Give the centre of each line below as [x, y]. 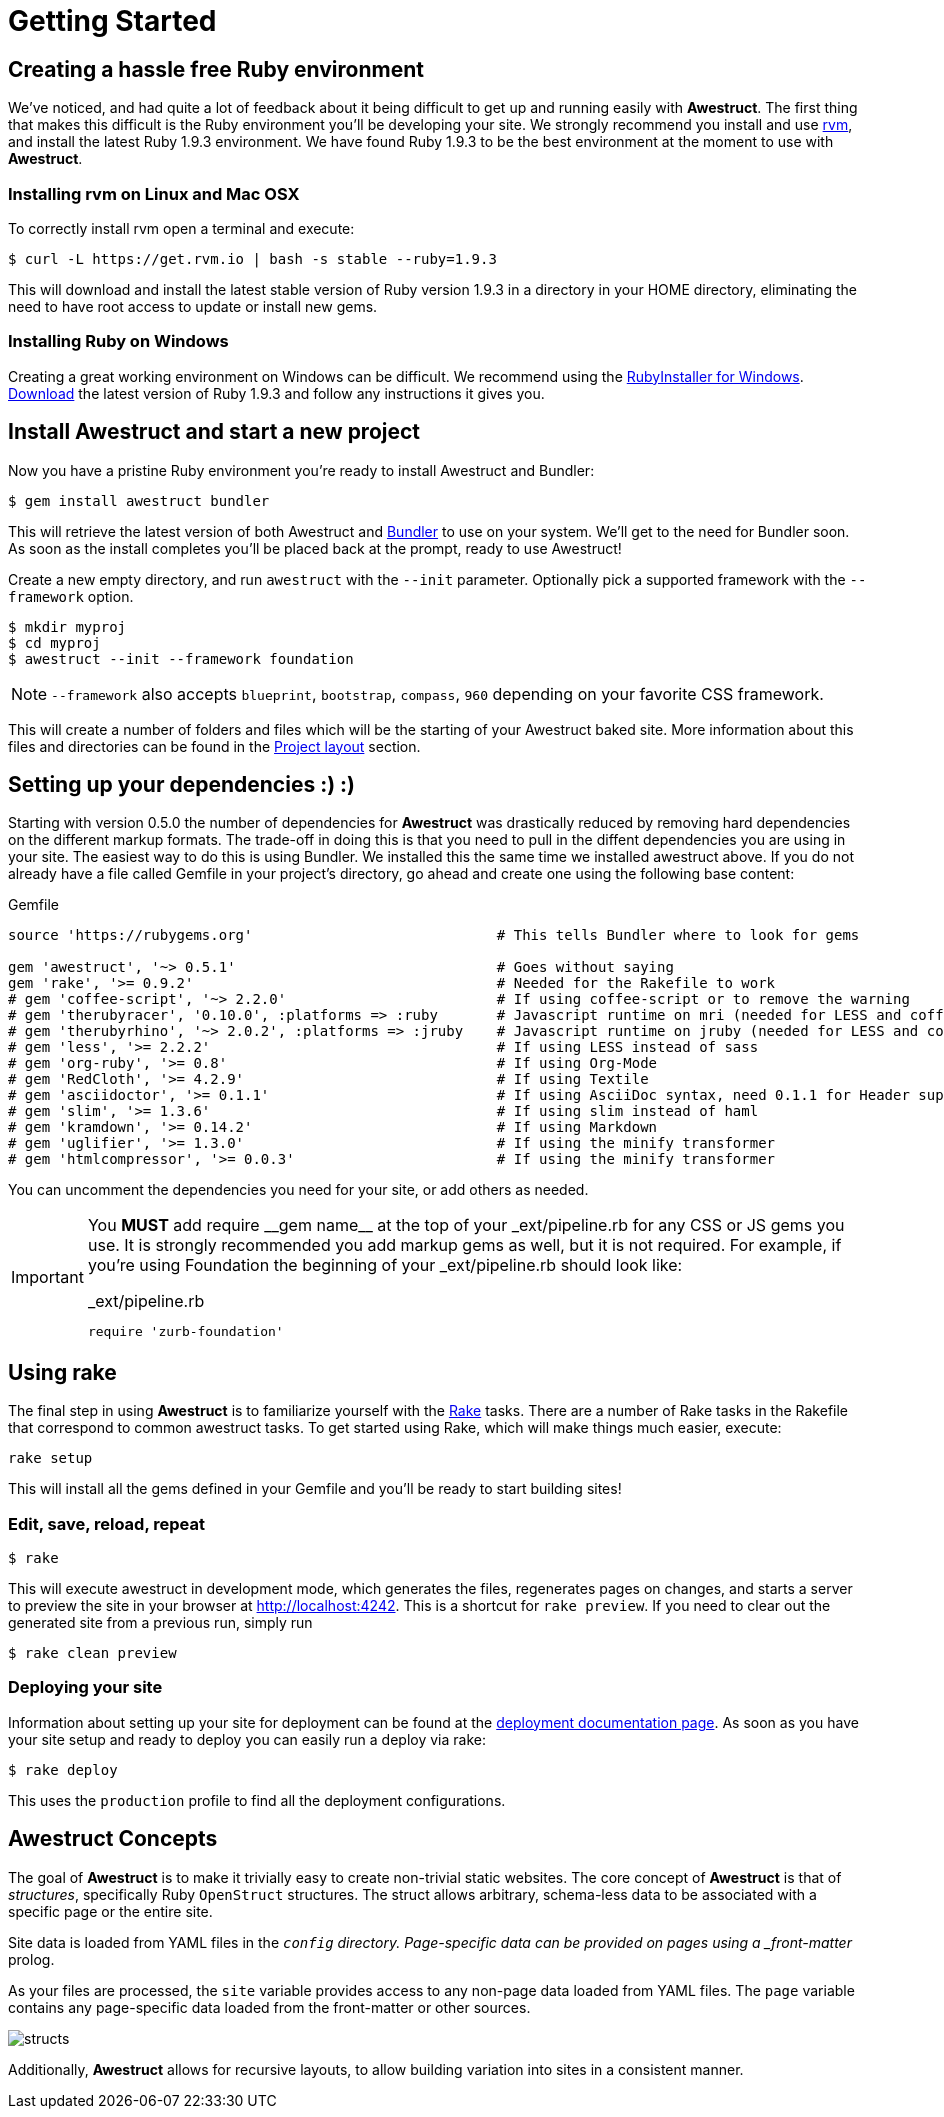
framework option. [71, 596]
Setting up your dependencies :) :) [181, 784]
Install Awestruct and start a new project [214, 432]
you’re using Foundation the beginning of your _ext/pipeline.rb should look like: [385, 1265]
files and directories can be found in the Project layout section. [214, 746]
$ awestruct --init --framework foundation [181, 658]
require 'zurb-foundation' [185, 1332]
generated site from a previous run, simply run [160, 1622]
